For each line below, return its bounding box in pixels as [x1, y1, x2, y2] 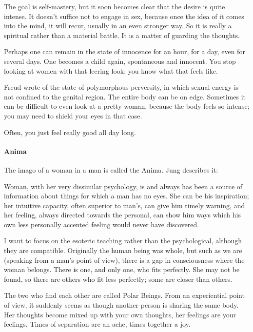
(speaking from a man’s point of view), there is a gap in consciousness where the [4, 254, 245, 265]
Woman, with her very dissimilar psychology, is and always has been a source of [4, 181, 243, 191]
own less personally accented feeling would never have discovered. [4, 219, 199, 229]
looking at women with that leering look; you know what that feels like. [4, 65, 218, 76]
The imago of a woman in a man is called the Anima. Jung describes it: [4, 164, 218, 175]
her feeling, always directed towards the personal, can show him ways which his [4, 210, 241, 220]
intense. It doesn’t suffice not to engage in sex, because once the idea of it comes [4, 11, 244, 21]
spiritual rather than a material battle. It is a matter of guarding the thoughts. [4, 30, 240, 40]
